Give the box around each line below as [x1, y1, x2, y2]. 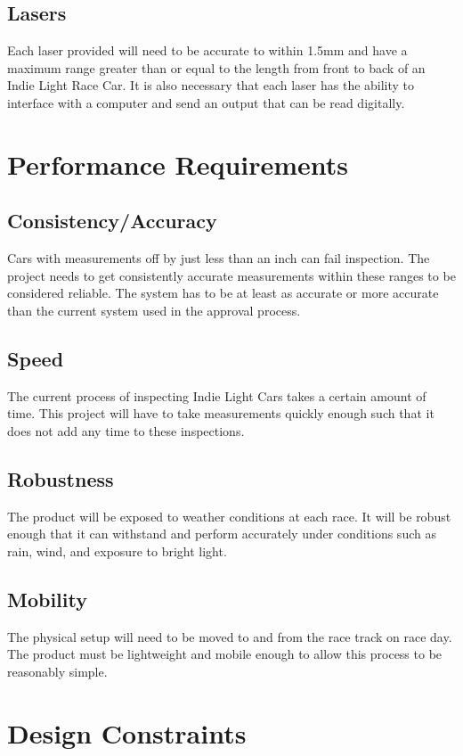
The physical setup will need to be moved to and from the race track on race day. [7, 627, 452, 645]
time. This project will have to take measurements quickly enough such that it [7, 404, 435, 423]
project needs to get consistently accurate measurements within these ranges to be [7, 266, 456, 284]
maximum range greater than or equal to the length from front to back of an [7, 58, 426, 77]
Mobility [7, 585, 87, 612]
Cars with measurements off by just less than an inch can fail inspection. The [7, 249, 430, 267]
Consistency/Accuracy [7, 207, 217, 234]
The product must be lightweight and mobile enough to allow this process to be [7, 645, 443, 663]
